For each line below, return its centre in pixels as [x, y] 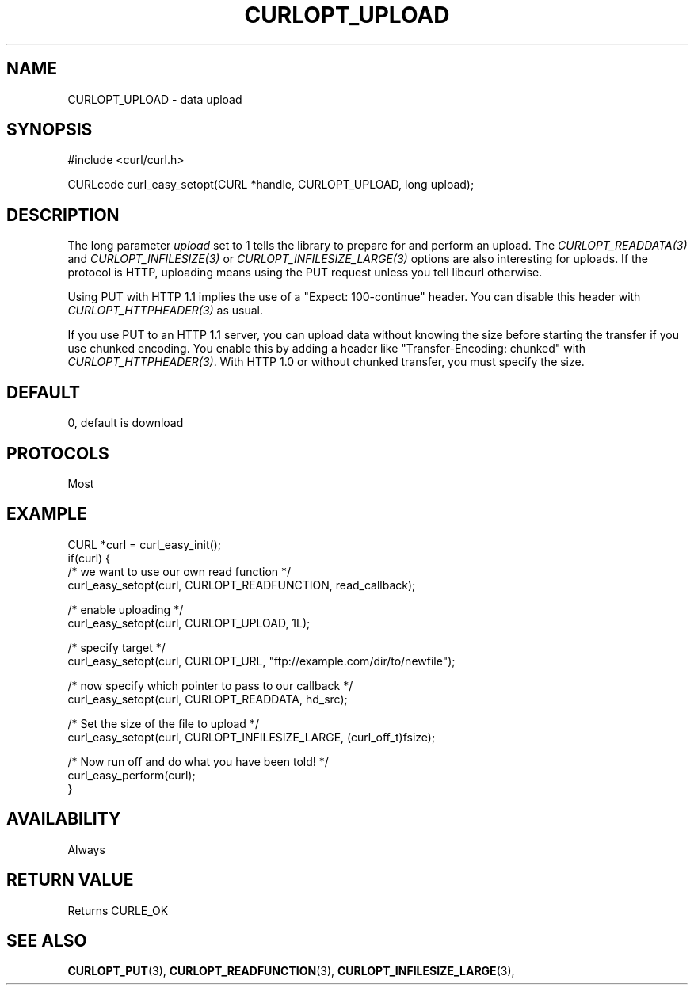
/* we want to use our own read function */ [179, 571]
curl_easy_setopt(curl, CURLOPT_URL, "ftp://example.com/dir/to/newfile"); [261, 661]
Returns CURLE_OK [118, 910]
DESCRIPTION [63, 215]
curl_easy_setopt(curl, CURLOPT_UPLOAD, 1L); [189, 623]
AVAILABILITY [64, 819]
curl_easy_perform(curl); [132, 775]
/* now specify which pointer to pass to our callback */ [210, 685]
